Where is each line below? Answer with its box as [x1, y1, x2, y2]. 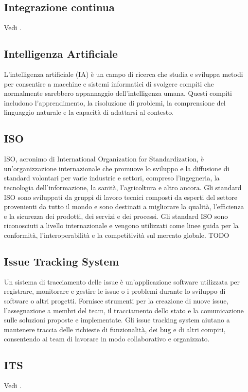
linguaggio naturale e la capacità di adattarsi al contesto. [4, 107, 174, 117]
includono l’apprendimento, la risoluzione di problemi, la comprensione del [4, 97, 226, 107]
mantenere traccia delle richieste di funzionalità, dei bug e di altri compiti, [4, 324, 226, 334]
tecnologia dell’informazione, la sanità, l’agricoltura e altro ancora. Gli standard [4, 182, 242, 192]
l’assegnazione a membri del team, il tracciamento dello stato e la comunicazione [4, 305, 244, 315]
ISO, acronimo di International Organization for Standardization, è [4, 154, 204, 164]
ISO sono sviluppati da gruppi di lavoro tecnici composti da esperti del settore [4, 192, 238, 202]
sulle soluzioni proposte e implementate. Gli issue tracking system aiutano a [4, 315, 230, 325]
